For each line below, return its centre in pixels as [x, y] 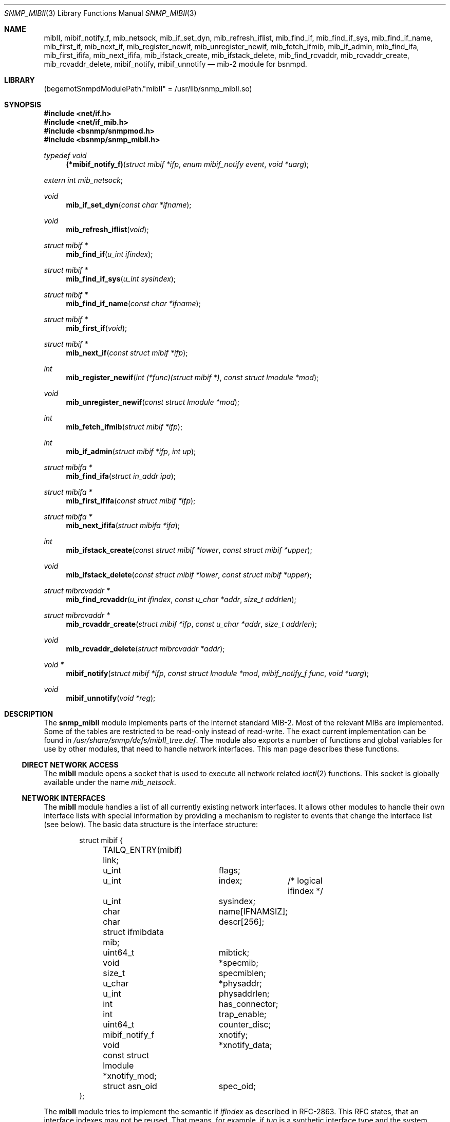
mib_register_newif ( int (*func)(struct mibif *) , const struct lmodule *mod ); [192, 377]
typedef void [65, 155]
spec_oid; [237, 1086]
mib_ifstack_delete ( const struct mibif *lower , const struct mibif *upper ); [189, 575]
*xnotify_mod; [130, 1076]
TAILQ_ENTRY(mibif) [143, 850]
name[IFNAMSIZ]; [253, 911]
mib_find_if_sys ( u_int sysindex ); [121, 279]
